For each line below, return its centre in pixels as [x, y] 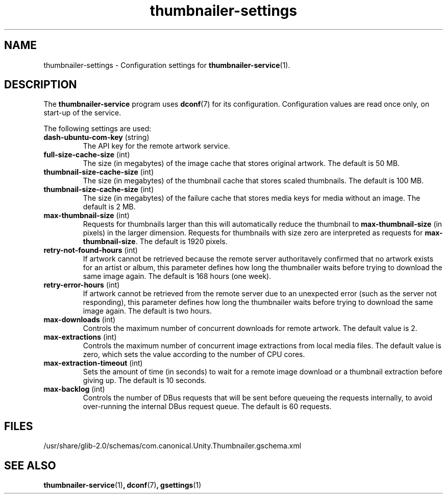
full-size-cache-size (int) [87, 155]
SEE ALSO [30, 465]
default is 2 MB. [109, 207]
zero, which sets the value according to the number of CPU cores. [194, 354]
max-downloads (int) [80, 320]
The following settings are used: [97, 129]
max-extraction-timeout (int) [93, 363]
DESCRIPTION [41, 85]
